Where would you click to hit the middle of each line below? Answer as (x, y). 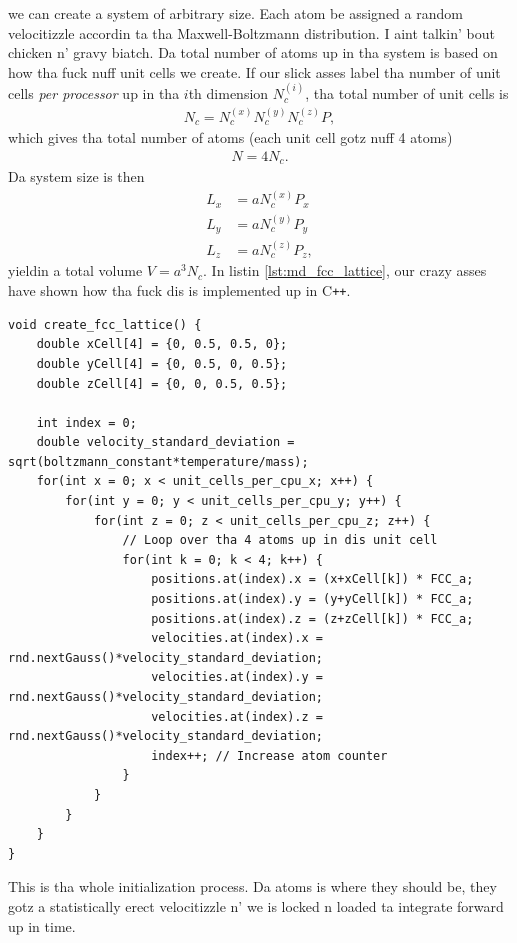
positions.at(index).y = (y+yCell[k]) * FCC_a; (312, 599)
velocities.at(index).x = (237, 638)
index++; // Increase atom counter (269, 755)
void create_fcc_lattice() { (105, 324)
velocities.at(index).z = (237, 716)
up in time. (42, 925)
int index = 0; (86, 422)
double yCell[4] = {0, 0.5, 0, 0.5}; (162, 363)
